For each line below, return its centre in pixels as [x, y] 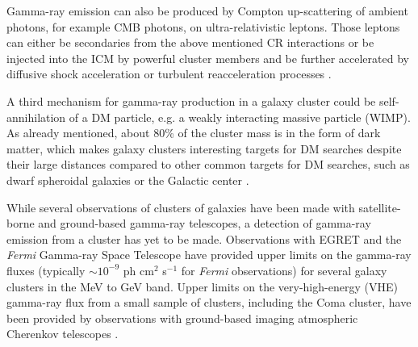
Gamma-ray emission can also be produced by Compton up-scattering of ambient [207, 10]
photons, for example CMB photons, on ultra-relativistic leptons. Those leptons [203, 26]
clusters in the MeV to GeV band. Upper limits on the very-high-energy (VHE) [202, 286]
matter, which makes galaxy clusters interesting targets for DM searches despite [204, 148]
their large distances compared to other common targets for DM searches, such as [208, 164]
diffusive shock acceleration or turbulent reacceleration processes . [169, 74]
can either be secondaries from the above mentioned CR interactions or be [190, 42]
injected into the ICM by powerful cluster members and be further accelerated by [208, 58]
